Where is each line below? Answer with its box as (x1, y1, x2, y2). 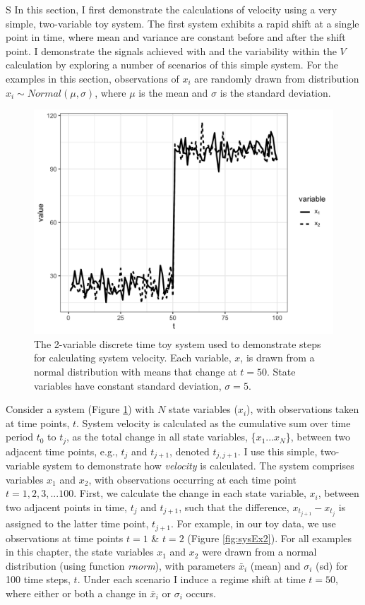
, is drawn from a (240, 350, 315, 365)
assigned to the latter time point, (6, 516, 149, 531)
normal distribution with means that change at (34, 364, 237, 378)
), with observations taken (246, 402, 359, 417)
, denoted (169, 443, 210, 458)
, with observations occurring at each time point (88, 472, 297, 486)
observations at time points (6, 530, 124, 545)
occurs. (186, 585, 217, 600)
